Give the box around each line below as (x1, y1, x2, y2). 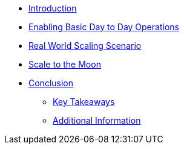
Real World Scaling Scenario (28, 40, 142, 51)
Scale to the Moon (28, 59, 101, 69)
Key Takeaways (53, 97, 115, 107)
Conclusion (28, 78, 74, 88)
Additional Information (53, 115, 141, 125)
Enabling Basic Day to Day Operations (28, 22, 179, 32)
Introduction (28, 3, 77, 13)
